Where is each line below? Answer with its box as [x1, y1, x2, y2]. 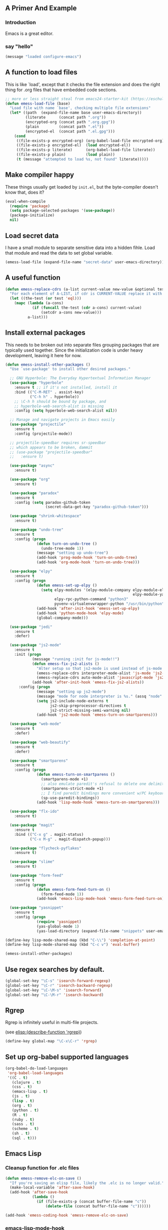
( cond [14, 134, 26, 139]
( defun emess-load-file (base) [5, 101, 70, 106]
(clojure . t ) [11, 1080, 41, 1085]
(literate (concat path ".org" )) [25, 115, 106, 120]
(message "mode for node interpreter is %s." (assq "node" [36, 694, 162, 699]
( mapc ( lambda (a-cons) [14, 301, 64, 306]
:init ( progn [14, 652, 41, 657]
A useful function [5, 274, 61, 282]
